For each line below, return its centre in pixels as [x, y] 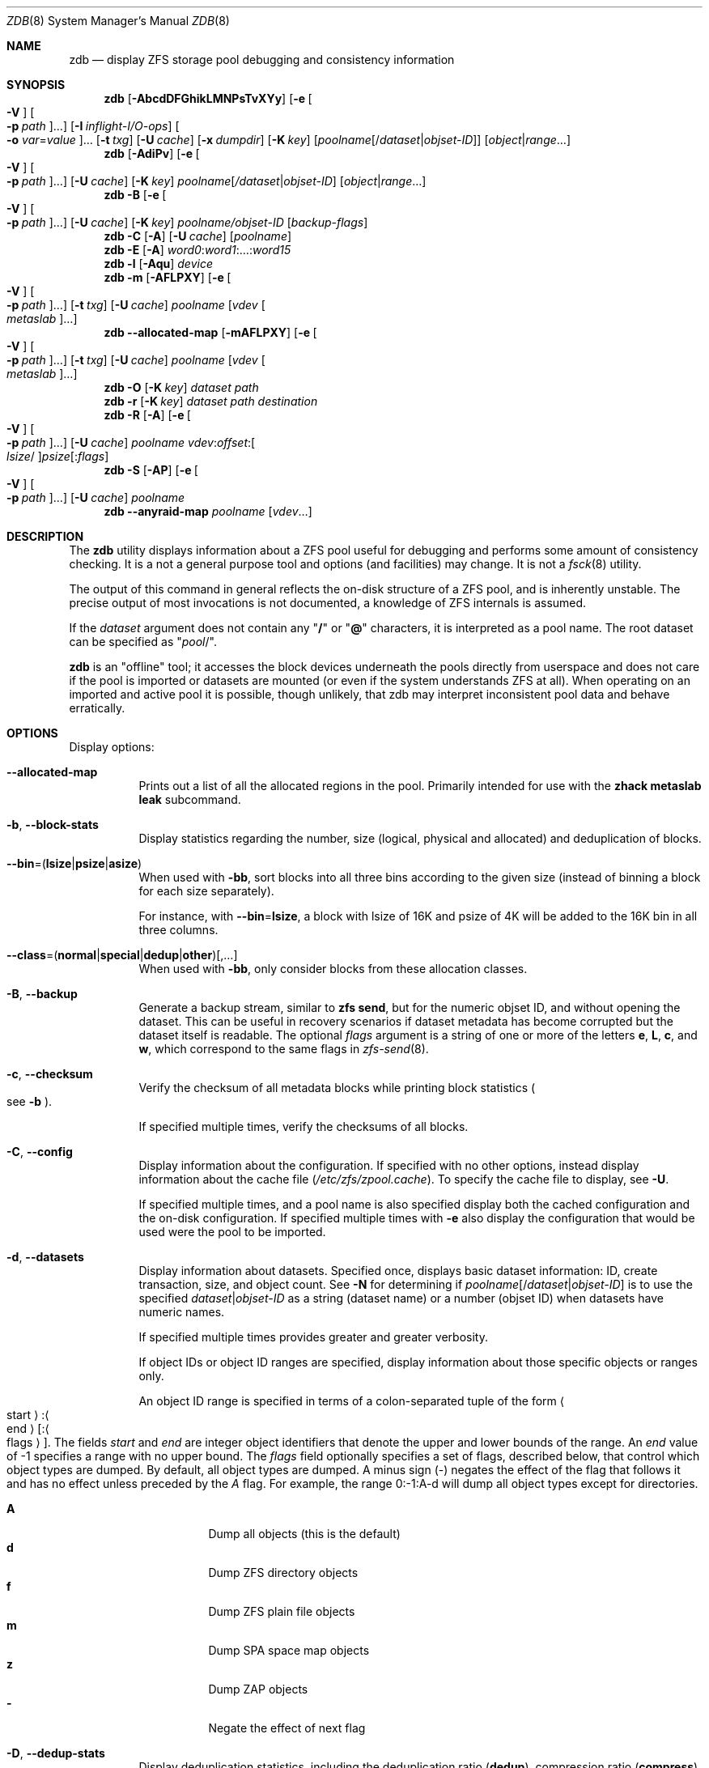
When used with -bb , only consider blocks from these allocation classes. [333, 969]
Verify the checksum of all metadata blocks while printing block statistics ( [337, 1088]
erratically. [97, 708]
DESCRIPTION [45, 536]
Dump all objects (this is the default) [304, 1534]
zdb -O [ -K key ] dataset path [181, 387]
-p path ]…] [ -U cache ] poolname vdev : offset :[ [131, 442]
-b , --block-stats [53, 824]
